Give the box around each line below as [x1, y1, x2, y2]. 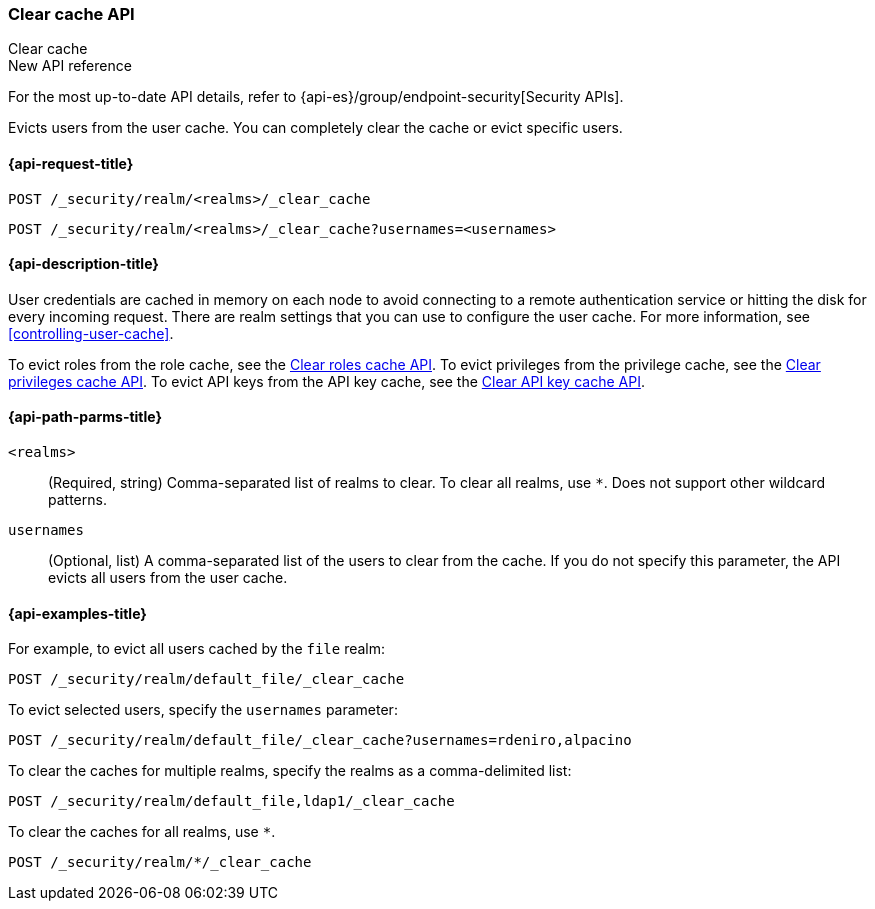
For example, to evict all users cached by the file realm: [8, 640, 386, 658]
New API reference [8, 57, 132, 75]
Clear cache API [8, 4, 135, 24]
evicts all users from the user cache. [48, 569, 288, 587]
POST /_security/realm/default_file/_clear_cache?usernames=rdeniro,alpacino [8, 732, 632, 749]
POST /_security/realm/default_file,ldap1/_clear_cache [8, 793, 455, 810]
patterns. [48, 491, 107, 509]
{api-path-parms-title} [8, 408, 163, 426]
